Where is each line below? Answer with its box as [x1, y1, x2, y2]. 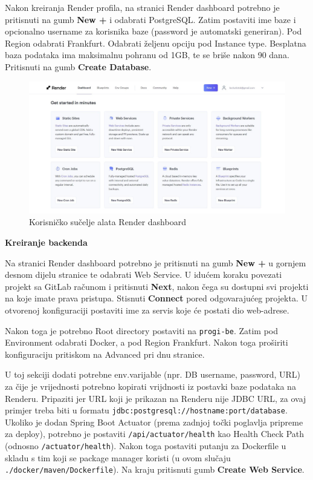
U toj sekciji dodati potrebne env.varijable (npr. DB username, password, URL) [5, 368, 300, 381]
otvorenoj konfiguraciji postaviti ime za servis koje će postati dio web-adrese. [5, 303, 289, 316]
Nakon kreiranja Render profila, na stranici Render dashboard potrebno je [5, 1, 280, 13]
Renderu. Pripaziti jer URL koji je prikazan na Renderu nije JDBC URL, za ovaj [5, 392, 306, 404]
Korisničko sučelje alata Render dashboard [29, 215, 186, 228]
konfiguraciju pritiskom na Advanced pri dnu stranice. [5, 347, 205, 360]
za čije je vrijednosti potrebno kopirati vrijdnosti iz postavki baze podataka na [5, 380, 296, 392]
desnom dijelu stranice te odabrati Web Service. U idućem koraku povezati [5, 268, 282, 281]
